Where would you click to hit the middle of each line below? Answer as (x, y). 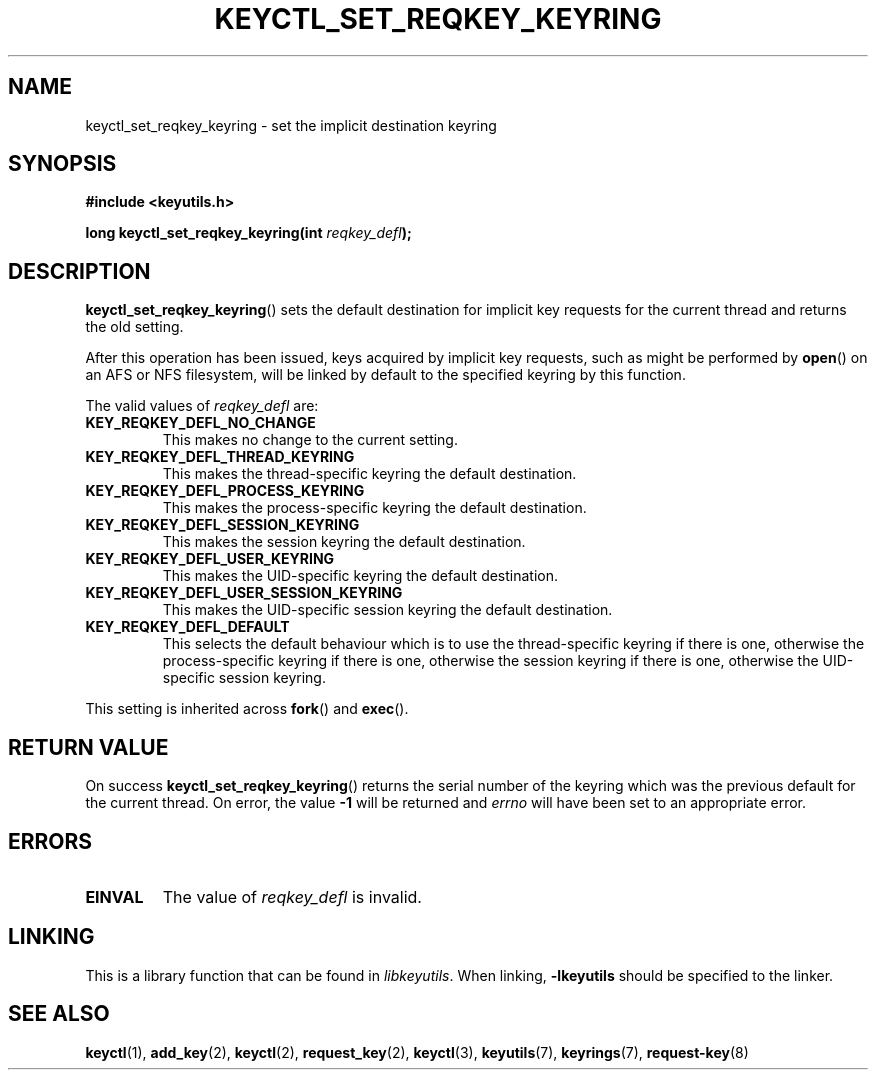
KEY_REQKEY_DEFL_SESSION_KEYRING (222, 525)
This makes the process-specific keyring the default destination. (374, 508)
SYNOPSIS (62, 164)
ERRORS (50, 841)
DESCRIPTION (79, 271)
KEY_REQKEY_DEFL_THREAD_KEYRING (220, 457)
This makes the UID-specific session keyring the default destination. (387, 610)
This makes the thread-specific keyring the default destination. (369, 474)
